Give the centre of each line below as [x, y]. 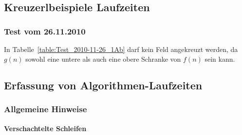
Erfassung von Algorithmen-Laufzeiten [103, 85]
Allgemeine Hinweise [46, 109]
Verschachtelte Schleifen [45, 128]
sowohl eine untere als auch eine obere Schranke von [103, 59]
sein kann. [220, 59]
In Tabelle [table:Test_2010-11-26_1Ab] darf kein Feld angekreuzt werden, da [121, 49]
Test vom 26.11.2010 [45, 31]
